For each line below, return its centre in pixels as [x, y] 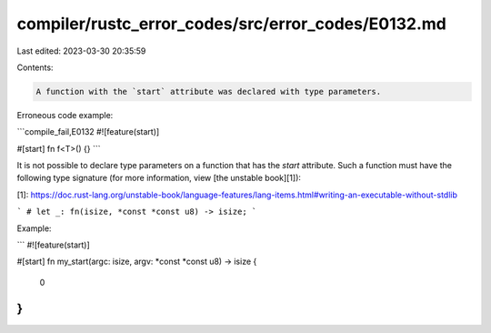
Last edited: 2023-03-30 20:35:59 [81, 51]
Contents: [35, 67]
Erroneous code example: [65, 115]
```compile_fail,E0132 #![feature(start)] [88, 132]
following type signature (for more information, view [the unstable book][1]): [159, 178]
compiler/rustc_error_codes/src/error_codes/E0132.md [232, 24]
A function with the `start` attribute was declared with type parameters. [209, 91]
